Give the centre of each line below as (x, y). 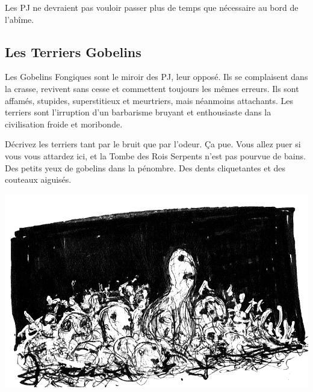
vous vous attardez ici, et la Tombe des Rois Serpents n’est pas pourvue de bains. (155, 155)
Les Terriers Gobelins (73, 51)
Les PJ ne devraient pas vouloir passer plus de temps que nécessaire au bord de (152, 7)
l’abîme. (20, 19)
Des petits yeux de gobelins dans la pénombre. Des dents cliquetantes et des (145, 167)
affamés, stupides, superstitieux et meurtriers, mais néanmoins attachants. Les (149, 100)
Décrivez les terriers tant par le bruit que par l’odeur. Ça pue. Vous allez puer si (153, 144)
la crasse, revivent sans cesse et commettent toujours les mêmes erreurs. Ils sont (152, 88)
